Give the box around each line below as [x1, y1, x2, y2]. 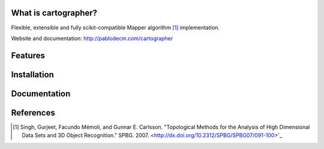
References [11, 108, 55, 118]
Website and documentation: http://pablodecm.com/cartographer [11, 35, 173, 42]
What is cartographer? [11, 8, 98, 18]
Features [11, 50, 45, 60]
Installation [11, 69, 54, 80]
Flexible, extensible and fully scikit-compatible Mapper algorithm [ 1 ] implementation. [11, 24, 220, 31]
